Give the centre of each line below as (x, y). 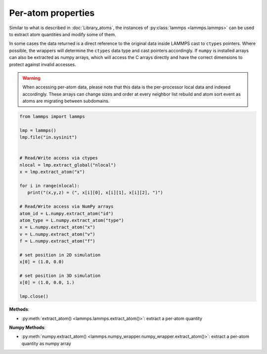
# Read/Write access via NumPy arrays (67, 207)
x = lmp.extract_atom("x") (52, 172)
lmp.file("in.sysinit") (48, 137)
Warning (31, 78)
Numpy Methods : (27, 327)
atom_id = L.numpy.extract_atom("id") (67, 213)
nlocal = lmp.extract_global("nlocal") (68, 165)
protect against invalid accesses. (43, 64)
